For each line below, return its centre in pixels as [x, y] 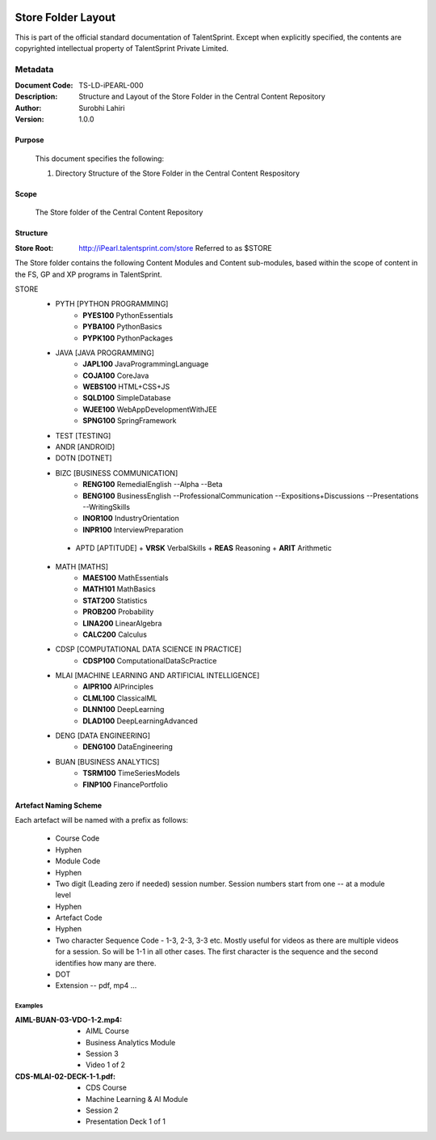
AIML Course [107, 1031]
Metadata [34, 69]
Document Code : [44, 86]
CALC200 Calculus [115, 634]
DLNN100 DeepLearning [124, 710]
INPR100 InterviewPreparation [133, 529]
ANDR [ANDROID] [85, 447]
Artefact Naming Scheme [59, 805]
